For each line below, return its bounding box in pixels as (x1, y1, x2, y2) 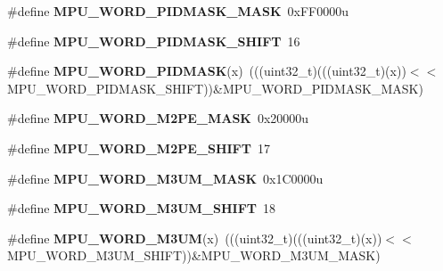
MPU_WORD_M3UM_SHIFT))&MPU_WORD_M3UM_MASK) (7, 246, 381, 265)
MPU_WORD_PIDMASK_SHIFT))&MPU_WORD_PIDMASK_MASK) (7, 78, 423, 97)
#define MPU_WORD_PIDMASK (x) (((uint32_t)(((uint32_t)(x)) (7, 62, 406, 80)
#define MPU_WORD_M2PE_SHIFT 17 (7, 138, 270, 157)
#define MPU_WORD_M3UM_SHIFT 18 (7, 199, 276, 218)
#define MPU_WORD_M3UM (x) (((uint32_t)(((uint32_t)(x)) (7, 228, 382, 247)
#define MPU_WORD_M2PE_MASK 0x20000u (7, 109, 309, 127)
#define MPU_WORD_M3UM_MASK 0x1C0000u (7, 168, 324, 187)
